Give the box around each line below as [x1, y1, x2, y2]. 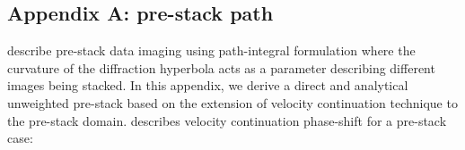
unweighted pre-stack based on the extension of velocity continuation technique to [7, 93, 458, 112]
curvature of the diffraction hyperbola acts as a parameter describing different [7, 58, 435, 77]
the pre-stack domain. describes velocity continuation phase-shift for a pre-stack [7, 111, 447, 129]
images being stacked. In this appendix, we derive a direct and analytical [7, 76, 408, 95]
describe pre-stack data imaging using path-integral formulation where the [7, 41, 416, 60]
